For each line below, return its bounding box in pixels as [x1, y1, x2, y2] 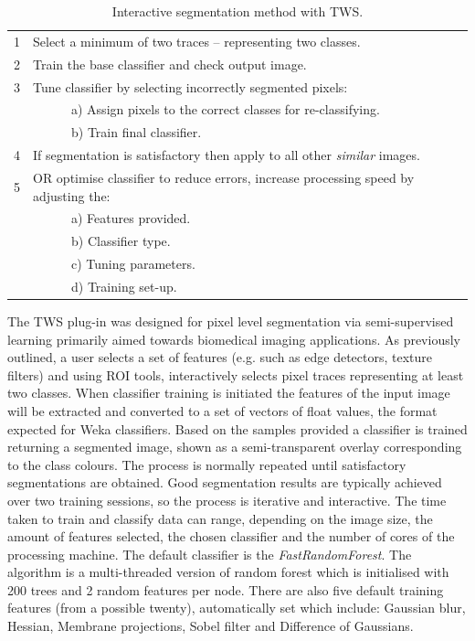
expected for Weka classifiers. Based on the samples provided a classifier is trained [7, 419, 468, 438]
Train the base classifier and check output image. [33, 54, 307, 73]
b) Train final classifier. [70, 123, 202, 142]
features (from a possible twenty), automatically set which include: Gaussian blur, [7, 598, 466, 617]
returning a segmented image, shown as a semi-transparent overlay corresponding [7, 437, 462, 456]
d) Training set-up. [70, 276, 177, 295]
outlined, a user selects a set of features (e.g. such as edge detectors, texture [7, 347, 433, 367]
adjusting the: [33, 186, 111, 205]
